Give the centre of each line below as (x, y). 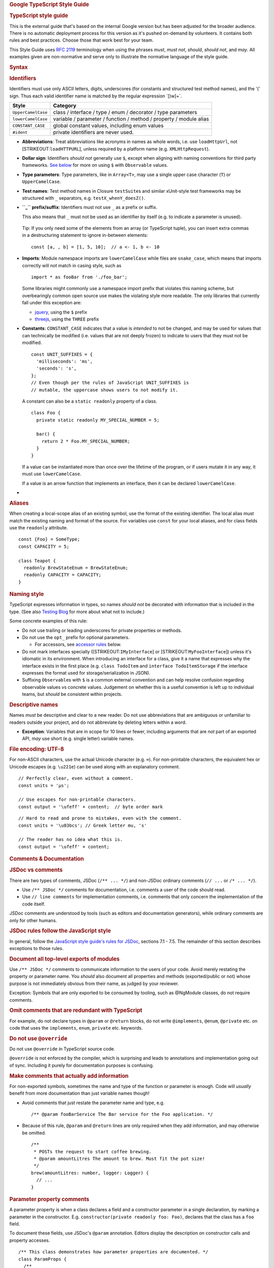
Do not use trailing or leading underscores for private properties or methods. (102, 630)
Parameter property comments (49, 1199)
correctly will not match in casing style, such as (72, 265)
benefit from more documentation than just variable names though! (79, 1094)
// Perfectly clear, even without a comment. (76, 778)
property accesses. (30, 1240)
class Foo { (46, 413)
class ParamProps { (43, 1259)
